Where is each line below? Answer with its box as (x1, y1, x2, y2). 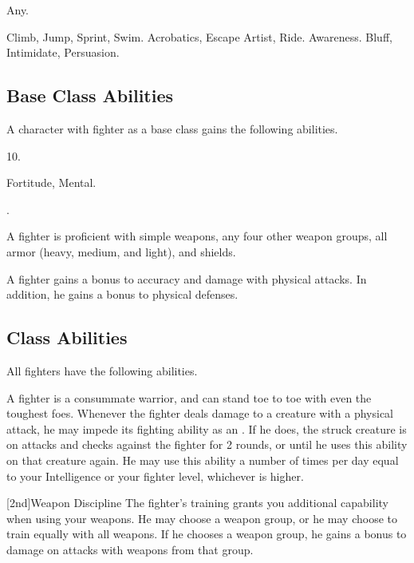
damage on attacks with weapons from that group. (6, 541, 254, 557)
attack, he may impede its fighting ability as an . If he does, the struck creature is (6, 420, 407, 437)
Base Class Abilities (6, 83, 174, 108)
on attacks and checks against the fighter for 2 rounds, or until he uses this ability (6, 436, 408, 453)
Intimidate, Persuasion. (6, 44, 120, 61)
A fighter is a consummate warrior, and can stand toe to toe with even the (6, 389, 372, 406)
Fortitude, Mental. (6, 174, 97, 191)
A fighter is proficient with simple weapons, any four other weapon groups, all (6, 228, 388, 244)
